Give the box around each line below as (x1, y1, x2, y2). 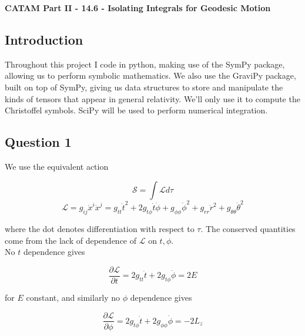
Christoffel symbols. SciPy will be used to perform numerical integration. (5, 104, 268, 116)
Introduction (5, 30, 83, 48)
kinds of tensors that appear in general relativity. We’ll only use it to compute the (5, 92, 300, 105)
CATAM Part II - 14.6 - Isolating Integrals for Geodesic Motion (5, 2, 271, 14)
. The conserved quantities (200, 223, 296, 235)
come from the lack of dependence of (5, 234, 137, 246)
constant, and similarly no (26, 291, 120, 303)
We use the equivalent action (5, 160, 109, 172)
